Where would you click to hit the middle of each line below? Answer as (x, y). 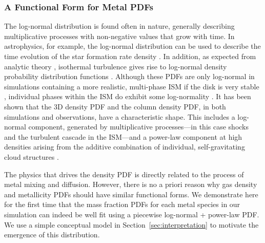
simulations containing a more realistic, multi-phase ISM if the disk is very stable (132, 86)
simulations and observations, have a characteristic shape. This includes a (120, 116)
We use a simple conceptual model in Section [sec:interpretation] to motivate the (131, 224)
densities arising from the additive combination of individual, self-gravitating (125, 147)
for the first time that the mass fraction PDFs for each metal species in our (122, 204)
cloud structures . (32, 156)
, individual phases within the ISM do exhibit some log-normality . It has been (128, 96)
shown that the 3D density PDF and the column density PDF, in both (115, 106)
